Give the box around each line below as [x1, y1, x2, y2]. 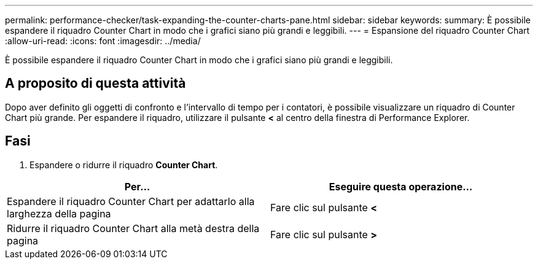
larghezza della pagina [7, 207, 111, 220]
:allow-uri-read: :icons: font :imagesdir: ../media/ [5, 36, 201, 46]
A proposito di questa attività [5, 76, 186, 91]
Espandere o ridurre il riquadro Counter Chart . [29, 159, 218, 170]
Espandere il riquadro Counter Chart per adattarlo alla [7, 195, 255, 208]
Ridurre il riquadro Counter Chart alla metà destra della [7, 222, 260, 235]
